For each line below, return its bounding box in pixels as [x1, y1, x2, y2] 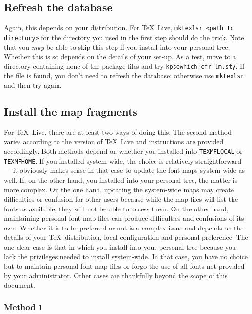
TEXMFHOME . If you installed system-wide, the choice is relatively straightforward [4, 155, 242, 166]
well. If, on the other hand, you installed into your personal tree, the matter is [4, 174, 238, 185]
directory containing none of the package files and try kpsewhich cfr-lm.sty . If [4, 61, 245, 71]
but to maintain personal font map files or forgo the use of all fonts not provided [4, 261, 245, 271]
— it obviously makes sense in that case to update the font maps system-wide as [4, 165, 245, 175]
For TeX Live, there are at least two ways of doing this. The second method [4, 126, 232, 137]
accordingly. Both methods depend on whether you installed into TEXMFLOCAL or [4, 146, 243, 156]
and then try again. [4, 80, 62, 90]
